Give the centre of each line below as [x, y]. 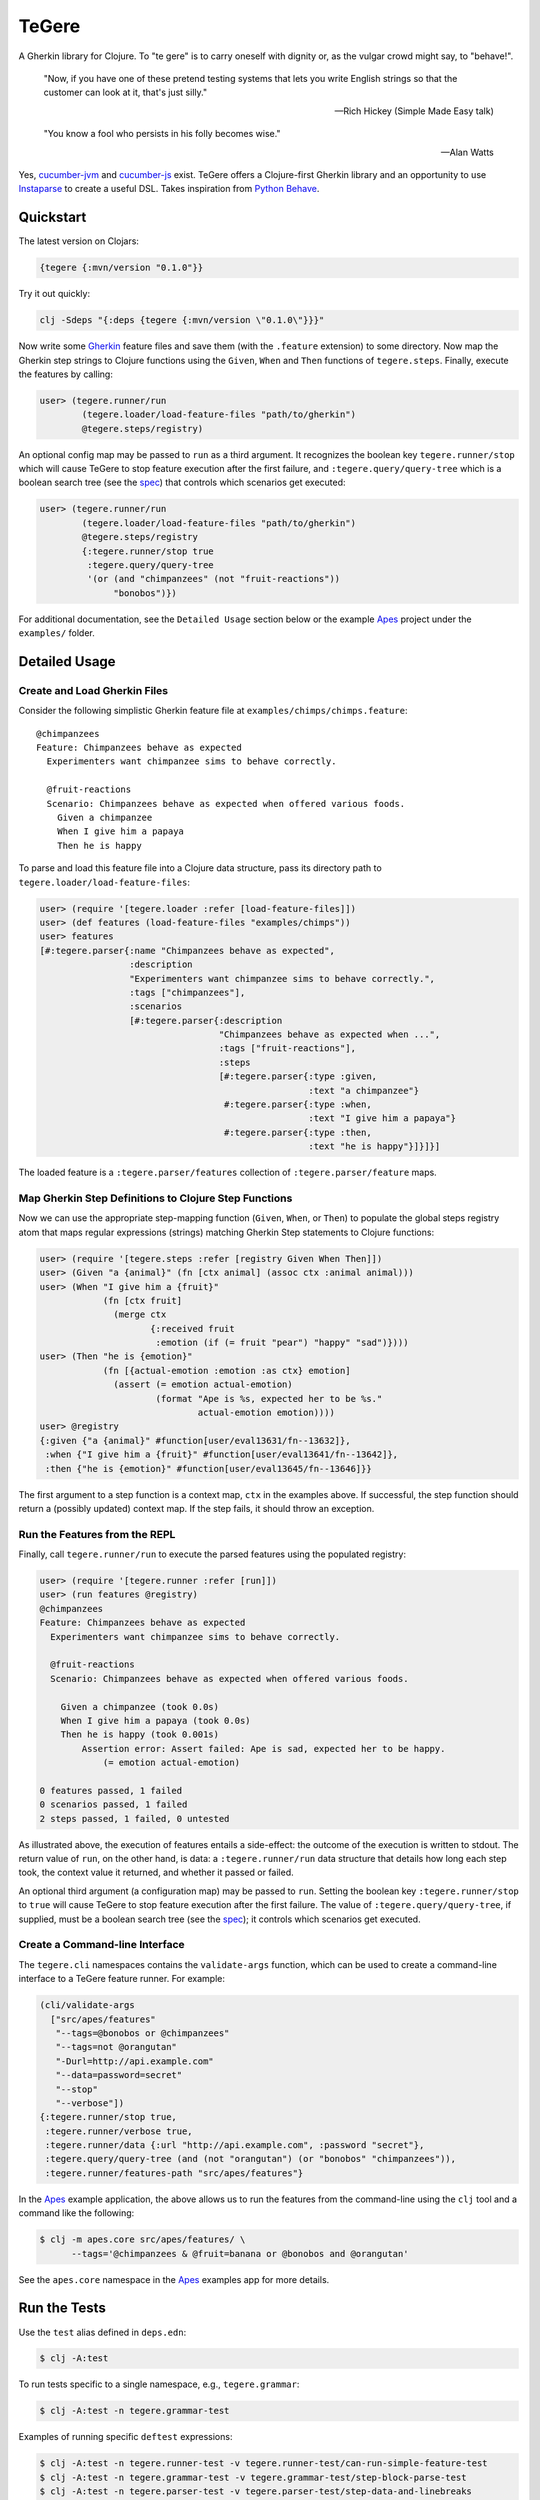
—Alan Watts [467, 152]
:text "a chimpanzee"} [364, 1090]
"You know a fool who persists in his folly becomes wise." [162, 134]
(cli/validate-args [87, 2005]
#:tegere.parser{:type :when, [297, 1104]
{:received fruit [192, 1328]
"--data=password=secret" [119, 2075]
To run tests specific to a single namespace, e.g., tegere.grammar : [159, 2384]
